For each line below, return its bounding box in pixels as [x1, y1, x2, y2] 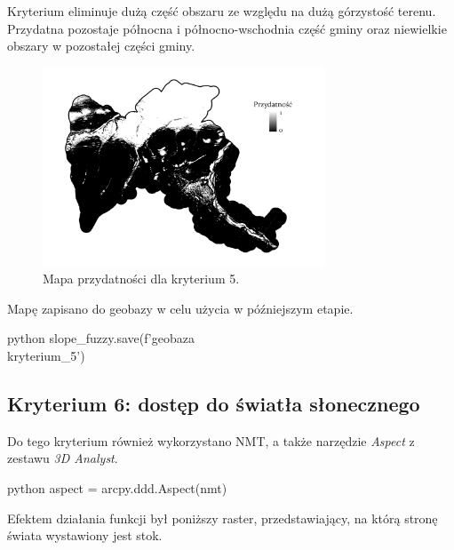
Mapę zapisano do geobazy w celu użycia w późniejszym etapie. [7, 299, 354, 317]
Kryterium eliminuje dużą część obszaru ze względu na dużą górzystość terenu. [7, 2, 436, 20]
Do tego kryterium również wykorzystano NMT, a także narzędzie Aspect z [7, 431, 415, 450]
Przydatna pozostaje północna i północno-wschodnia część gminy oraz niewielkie [7, 19, 447, 37]
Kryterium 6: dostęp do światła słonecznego [7, 390, 420, 418]
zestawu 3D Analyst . [7, 449, 118, 467]
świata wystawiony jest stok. [7, 526, 163, 545]
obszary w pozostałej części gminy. [7, 36, 195, 55]
